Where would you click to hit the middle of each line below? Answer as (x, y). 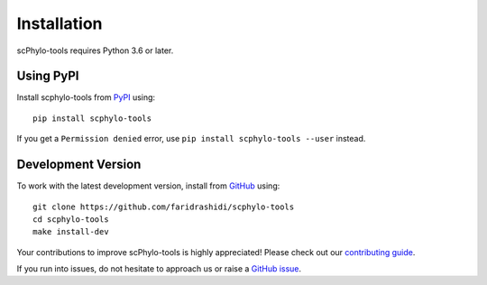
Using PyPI (48, 76)
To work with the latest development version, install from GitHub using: (148, 186)
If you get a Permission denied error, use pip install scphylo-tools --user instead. (191, 139)
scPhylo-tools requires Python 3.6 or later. (95, 51)
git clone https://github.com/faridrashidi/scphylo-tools (164, 207)
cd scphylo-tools (71, 219)
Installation (60, 23)
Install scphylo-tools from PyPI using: (86, 97)
